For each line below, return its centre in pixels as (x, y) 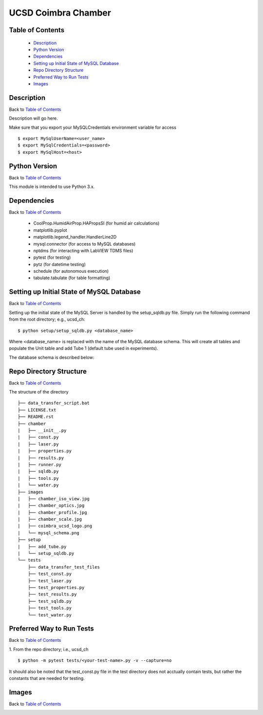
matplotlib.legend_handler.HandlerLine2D (75, 237)
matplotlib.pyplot (50, 230)
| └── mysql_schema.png (49, 533)
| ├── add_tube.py (42, 546)
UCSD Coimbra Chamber (60, 13)
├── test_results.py (52, 594)
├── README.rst (36, 417)
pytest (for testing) (52, 257)
